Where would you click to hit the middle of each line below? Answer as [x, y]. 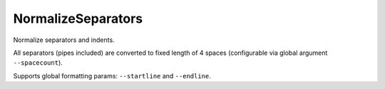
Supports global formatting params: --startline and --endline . [112, 75]
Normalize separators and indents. [64, 40]
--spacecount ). [38, 63]
